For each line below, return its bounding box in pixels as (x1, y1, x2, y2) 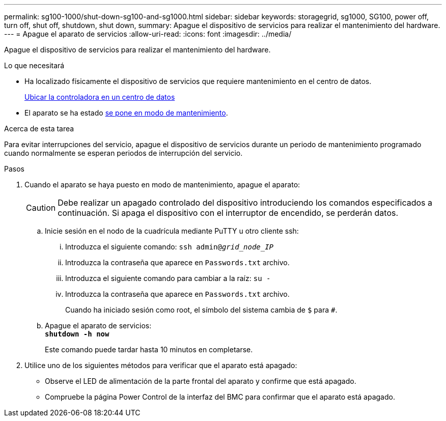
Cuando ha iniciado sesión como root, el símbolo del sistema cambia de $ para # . (65, 305, 338, 314)
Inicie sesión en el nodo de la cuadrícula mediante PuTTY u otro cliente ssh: (45, 227, 299, 235)
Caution (26, 203, 56, 213)
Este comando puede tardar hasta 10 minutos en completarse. (45, 345, 253, 354)
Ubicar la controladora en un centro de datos (24, 93, 175, 101)
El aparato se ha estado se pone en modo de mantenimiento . (24, 108, 228, 117)
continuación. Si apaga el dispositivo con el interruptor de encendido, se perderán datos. (58, 208, 399, 218)
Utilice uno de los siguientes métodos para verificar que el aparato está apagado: (24, 361, 297, 370)
